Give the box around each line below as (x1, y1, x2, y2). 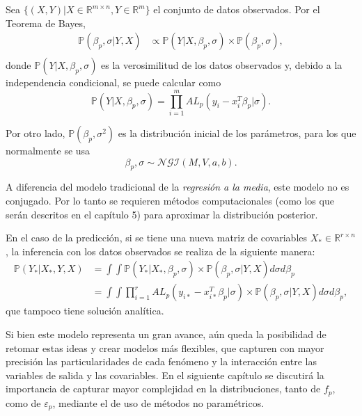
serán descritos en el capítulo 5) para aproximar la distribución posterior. (6, 207, 318, 221)
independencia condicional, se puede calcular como (6, 75, 221, 90)
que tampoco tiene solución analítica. (6, 303, 164, 318)
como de (6, 395, 41, 410)
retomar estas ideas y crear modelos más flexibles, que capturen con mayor (6, 340, 324, 355)
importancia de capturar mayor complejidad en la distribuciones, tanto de (6, 381, 321, 396)
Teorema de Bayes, (6, 15, 86, 30)
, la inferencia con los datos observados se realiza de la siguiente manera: (6, 243, 315, 258)
